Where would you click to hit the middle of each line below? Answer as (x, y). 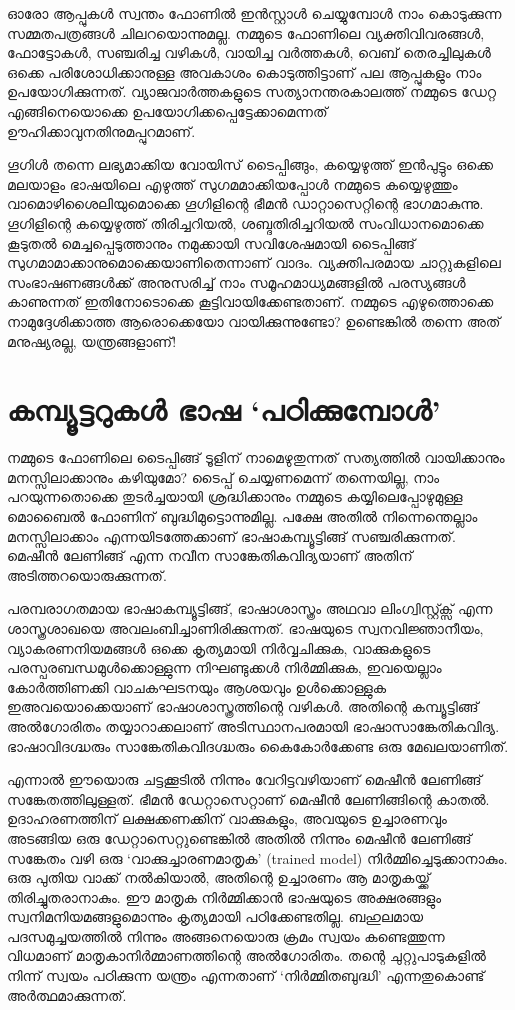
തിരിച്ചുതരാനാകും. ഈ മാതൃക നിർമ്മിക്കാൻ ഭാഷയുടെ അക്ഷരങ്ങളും (224, 896)
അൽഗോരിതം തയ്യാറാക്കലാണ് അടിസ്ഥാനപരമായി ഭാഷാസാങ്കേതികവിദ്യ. (253, 725)
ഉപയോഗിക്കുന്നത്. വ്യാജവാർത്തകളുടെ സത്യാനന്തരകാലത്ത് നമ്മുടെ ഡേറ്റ (252, 91)
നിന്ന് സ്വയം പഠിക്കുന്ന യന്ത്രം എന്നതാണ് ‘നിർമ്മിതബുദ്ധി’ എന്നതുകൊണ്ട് (246, 975)
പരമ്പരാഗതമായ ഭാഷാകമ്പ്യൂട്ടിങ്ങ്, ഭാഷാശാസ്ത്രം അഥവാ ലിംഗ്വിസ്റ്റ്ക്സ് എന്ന (250, 608)
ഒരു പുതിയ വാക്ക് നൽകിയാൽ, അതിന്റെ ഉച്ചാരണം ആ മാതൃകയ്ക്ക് (218, 877)
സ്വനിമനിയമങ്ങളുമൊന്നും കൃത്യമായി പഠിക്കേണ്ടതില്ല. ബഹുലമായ (215, 916)
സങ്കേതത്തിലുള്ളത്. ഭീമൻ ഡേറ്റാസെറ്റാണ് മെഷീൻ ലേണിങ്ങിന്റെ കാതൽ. (248, 798)
